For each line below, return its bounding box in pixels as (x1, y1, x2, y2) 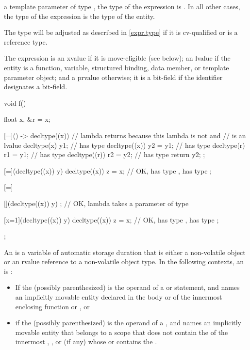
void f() (4, 97, 26, 108)
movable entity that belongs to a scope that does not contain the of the (15, 327, 228, 337)
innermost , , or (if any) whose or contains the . (15, 336, 157, 347)
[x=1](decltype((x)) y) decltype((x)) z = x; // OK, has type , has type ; (4, 214, 219, 224)
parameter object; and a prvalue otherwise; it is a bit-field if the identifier (4, 72, 223, 82)
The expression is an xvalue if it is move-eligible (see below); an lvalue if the (4, 53, 231, 63)
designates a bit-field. (4, 81, 67, 92)
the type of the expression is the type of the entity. (4, 11, 155, 21)
